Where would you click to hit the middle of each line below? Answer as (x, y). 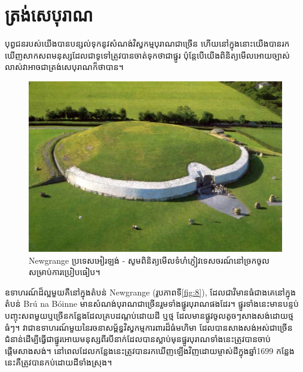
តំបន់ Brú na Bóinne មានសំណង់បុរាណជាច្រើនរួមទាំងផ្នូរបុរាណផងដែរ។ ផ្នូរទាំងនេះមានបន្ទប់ (152, 304)
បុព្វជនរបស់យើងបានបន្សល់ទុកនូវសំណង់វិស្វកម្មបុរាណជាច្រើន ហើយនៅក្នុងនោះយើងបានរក (147, 43)
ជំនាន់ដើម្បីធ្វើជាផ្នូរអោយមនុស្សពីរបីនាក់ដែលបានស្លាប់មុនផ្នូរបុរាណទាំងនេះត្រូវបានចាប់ (138, 339)
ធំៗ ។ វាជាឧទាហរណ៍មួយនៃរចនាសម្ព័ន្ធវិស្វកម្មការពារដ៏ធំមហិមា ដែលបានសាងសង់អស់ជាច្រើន (149, 327)
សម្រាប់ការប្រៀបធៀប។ (65, 272)
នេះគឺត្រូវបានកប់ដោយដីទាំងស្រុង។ (59, 362)
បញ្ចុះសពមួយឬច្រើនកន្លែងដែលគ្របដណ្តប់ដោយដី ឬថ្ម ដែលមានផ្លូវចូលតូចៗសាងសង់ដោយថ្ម (149, 315)
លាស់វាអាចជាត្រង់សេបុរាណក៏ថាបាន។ (64, 67)
